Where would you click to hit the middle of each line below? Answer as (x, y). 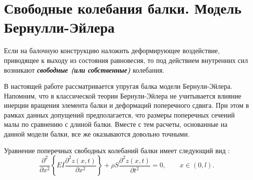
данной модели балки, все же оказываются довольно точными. (97, 134)
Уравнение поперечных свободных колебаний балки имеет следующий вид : (117, 150)
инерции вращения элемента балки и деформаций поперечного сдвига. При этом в (126, 105)
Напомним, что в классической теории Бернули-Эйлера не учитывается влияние (123, 95)
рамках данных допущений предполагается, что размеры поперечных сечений (119, 114)
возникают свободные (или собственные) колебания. (84, 70)
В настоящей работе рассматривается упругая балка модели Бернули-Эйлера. (118, 86)
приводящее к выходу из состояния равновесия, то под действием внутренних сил (126, 60)
